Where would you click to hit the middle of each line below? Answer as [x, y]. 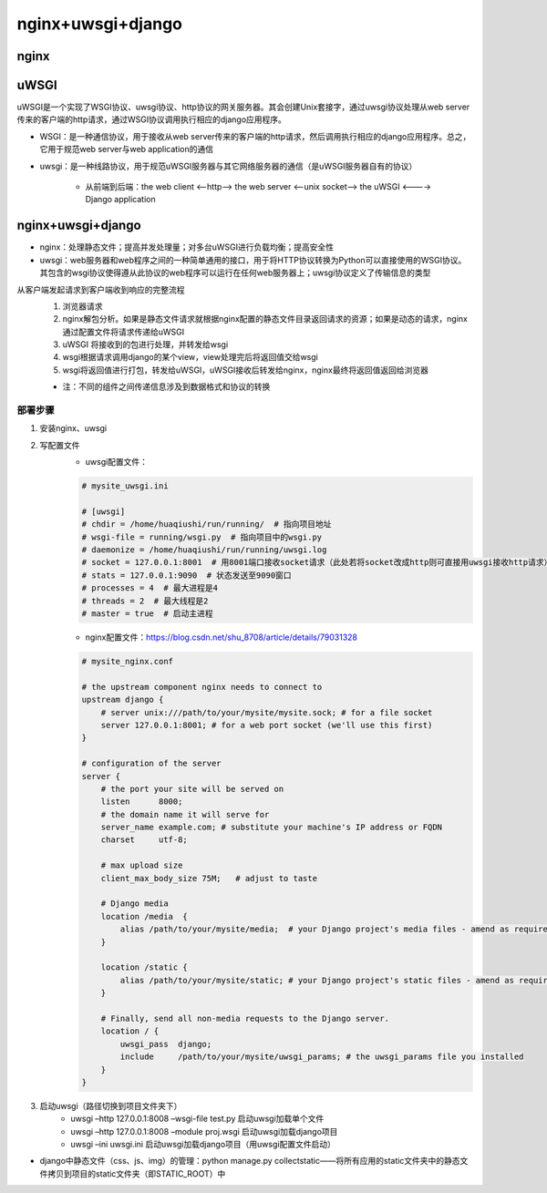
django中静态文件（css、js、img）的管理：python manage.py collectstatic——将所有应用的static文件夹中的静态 [250, 1161]
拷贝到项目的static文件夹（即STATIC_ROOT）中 [136, 1173]
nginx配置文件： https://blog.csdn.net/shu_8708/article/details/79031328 [221, 637]
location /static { [144, 967]
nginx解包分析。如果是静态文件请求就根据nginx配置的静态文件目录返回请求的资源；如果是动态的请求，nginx [265, 319]
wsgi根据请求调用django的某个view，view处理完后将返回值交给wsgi [190, 357]
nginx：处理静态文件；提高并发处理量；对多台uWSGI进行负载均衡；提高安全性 [187, 247]
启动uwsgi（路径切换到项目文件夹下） [111, 1106]
